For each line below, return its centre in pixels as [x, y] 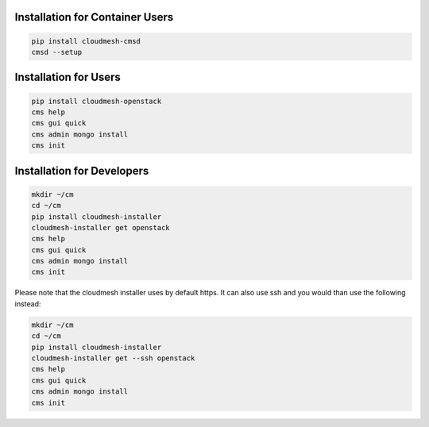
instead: [28, 304]
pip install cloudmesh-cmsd [86, 41]
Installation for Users [68, 77]
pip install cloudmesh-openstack [97, 101]
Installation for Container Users [94, 17]
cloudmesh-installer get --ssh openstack [113, 358]
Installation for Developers [82, 171]
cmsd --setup [57, 52]
